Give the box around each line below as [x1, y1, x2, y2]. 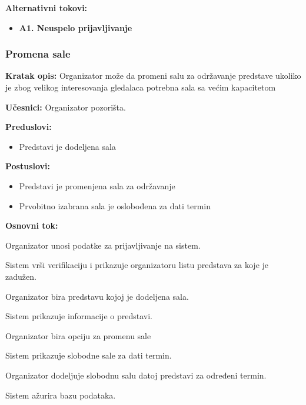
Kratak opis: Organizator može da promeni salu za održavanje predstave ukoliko [5, 69, 301, 82]
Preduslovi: [5, 121, 52, 133]
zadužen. [5, 270, 36, 282]
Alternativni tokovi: [5, 2, 88, 14]
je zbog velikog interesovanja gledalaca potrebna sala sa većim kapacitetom [5, 81, 276, 93]
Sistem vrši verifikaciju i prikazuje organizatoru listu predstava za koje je [5, 259, 269, 271]
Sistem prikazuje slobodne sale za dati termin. [5, 349, 172, 362]
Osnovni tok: [5, 219, 58, 232]
